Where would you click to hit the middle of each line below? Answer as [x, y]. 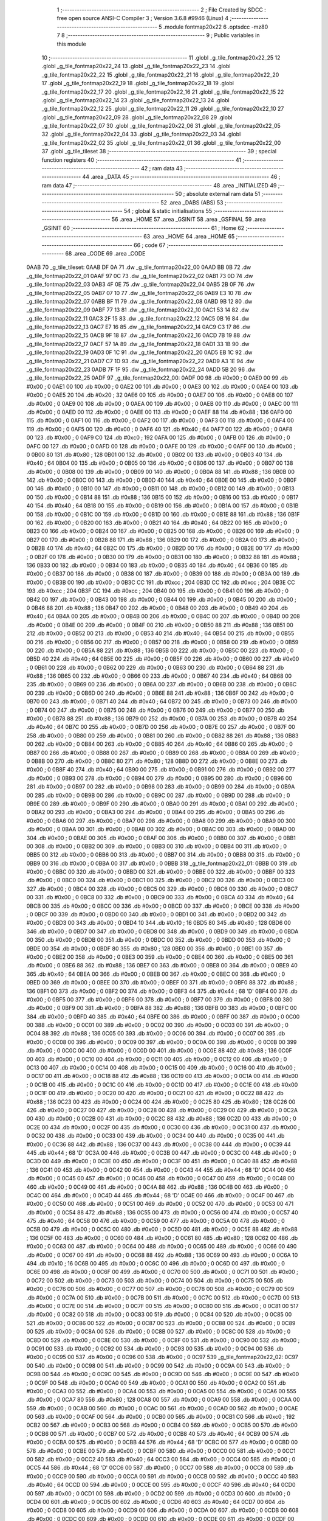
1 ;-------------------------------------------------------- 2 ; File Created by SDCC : [162, 10]
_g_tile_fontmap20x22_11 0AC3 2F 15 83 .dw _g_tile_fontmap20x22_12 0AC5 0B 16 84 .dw [138, 318]
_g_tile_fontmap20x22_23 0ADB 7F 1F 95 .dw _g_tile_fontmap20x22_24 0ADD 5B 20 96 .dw [141, 370]
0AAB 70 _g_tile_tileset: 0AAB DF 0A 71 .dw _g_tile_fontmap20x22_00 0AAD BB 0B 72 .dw [139, 267]
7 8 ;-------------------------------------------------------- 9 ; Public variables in [158, 35]
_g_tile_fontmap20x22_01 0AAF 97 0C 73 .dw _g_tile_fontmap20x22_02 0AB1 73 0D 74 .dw [140, 276]
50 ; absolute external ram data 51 [218, 194]
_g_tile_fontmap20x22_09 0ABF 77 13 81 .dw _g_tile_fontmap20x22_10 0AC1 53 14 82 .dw [138, 310]
